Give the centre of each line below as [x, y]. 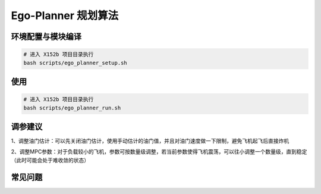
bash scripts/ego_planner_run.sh [72, 108]
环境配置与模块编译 [46, 37]
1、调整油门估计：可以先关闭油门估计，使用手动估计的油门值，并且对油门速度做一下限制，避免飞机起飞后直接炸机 [150, 141]
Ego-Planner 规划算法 [65, 15]
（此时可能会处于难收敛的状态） [50, 160]
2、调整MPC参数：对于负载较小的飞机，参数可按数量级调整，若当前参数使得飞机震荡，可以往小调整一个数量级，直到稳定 [159, 152]
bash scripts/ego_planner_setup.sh [75, 63]
